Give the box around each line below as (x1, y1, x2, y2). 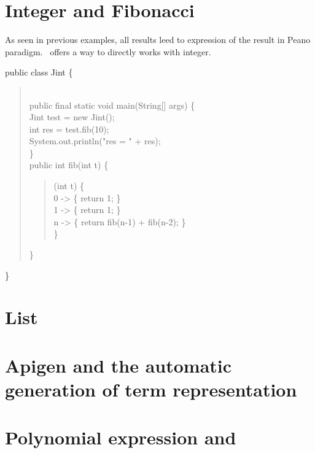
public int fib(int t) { (29, 158, 109, 171)
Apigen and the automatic (5, 352, 232, 377)
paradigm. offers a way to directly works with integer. (5, 45, 211, 58)
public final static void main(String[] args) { (29, 98, 195, 111)
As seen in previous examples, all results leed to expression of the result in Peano (5, 33, 311, 46)
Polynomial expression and (5, 425, 236, 450)
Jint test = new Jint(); (29, 110, 115, 123)
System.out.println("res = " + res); (29, 134, 161, 147)
